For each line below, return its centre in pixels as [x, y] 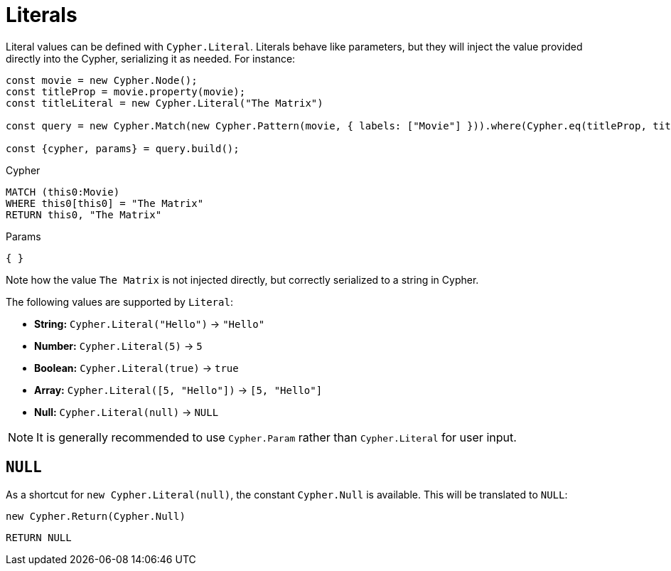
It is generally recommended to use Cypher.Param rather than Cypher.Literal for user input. [277, 437]
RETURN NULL [39, 537]
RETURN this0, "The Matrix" [84, 214]
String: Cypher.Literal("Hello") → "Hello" [150, 324]
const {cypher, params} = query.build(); [123, 148]
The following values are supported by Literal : [119, 301]
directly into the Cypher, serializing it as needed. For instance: [151, 58]
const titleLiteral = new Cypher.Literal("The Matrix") [165, 103]
